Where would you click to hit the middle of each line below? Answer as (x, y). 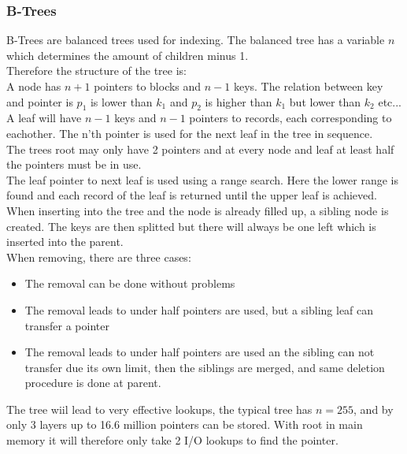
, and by (374, 409)
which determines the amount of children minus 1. (128, 55)
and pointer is (40, 101)
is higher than (239, 101)
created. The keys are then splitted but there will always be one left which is (191, 226)
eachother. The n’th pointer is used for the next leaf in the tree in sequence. (190, 133)
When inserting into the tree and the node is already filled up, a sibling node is (198, 210)
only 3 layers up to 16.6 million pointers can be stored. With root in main (185, 424)
